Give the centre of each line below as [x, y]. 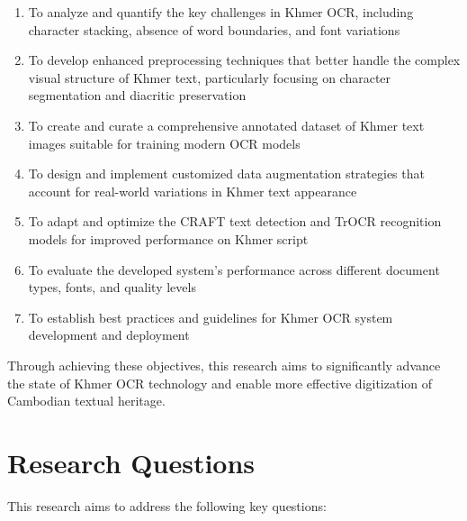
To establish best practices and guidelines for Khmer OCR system [211, 317]
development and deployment [109, 335]
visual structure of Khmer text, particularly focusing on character [210, 77]
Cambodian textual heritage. [86, 401]
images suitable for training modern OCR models [164, 143]
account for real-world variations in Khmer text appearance [193, 191]
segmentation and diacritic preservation [137, 95]
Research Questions [131, 462]
